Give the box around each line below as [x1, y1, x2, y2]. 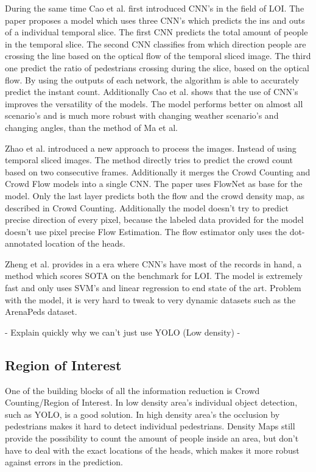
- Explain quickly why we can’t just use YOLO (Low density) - [5, 325, 241, 338]
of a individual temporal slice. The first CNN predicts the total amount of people [5, 26, 308, 38]
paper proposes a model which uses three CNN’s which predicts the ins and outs [5, 13, 305, 26]
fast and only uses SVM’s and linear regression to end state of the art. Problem [5, 281, 301, 294]
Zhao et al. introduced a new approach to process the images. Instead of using [5, 141, 297, 154]
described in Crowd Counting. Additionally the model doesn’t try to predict [5, 201, 289, 214]
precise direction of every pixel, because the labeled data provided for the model [5, 213, 304, 226]
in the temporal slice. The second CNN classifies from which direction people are [5, 37, 306, 50]
